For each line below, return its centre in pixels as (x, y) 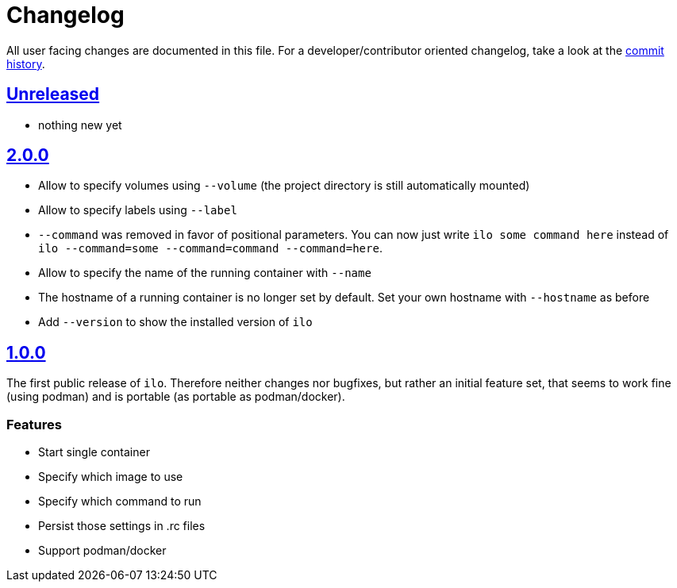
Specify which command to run (120, 502)
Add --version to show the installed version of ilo (175, 322)
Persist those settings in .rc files (122, 526)
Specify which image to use (111, 477)
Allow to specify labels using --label (138, 210)
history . (26, 63)
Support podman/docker (102, 551)
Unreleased (53, 94)
